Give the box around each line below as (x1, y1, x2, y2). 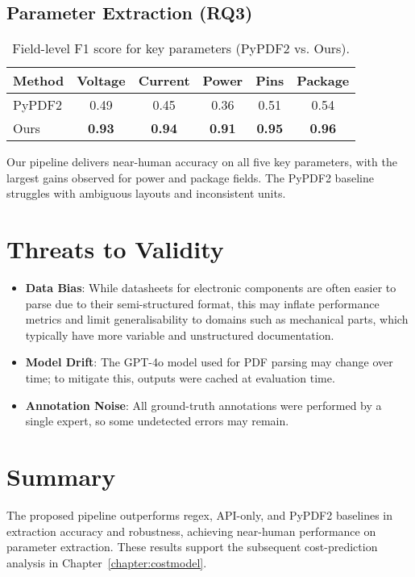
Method (13, 71, 64, 90)
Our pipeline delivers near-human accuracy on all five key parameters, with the (6, 153, 397, 170)
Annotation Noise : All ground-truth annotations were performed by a (25, 396, 382, 413)
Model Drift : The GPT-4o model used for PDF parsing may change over (25, 353, 393, 370)
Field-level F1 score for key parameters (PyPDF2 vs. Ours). (12, 39, 351, 58)
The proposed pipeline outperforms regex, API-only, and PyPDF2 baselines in (6, 506, 393, 523)
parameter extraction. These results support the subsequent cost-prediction (6, 538, 378, 555)
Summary (6, 460, 116, 493)
